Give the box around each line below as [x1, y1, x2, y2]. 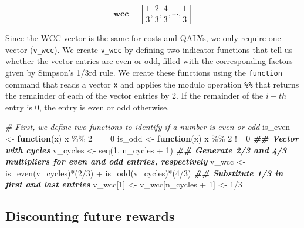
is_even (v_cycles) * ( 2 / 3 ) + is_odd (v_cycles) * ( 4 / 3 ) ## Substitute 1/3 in [5, 166, 283, 179]
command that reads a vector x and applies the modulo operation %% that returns [5, 78, 299, 90]
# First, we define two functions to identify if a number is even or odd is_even [5, 120, 291, 133]
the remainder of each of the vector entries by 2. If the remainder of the [5, 89, 264, 102]
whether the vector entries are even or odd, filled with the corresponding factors [5, 55, 293, 67]
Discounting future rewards [5, 207, 175, 225]
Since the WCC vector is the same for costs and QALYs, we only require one [5, 32, 281, 43]
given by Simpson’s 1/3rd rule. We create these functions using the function [5, 66, 282, 78]
